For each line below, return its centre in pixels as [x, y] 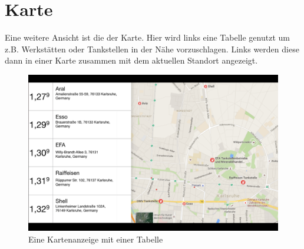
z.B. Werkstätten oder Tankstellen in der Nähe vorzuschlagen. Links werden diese [152, 49]
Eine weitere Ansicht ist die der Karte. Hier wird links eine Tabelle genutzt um [147, 37]
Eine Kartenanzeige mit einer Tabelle [96, 239]
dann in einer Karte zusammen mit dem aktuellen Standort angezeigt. [131, 60]
